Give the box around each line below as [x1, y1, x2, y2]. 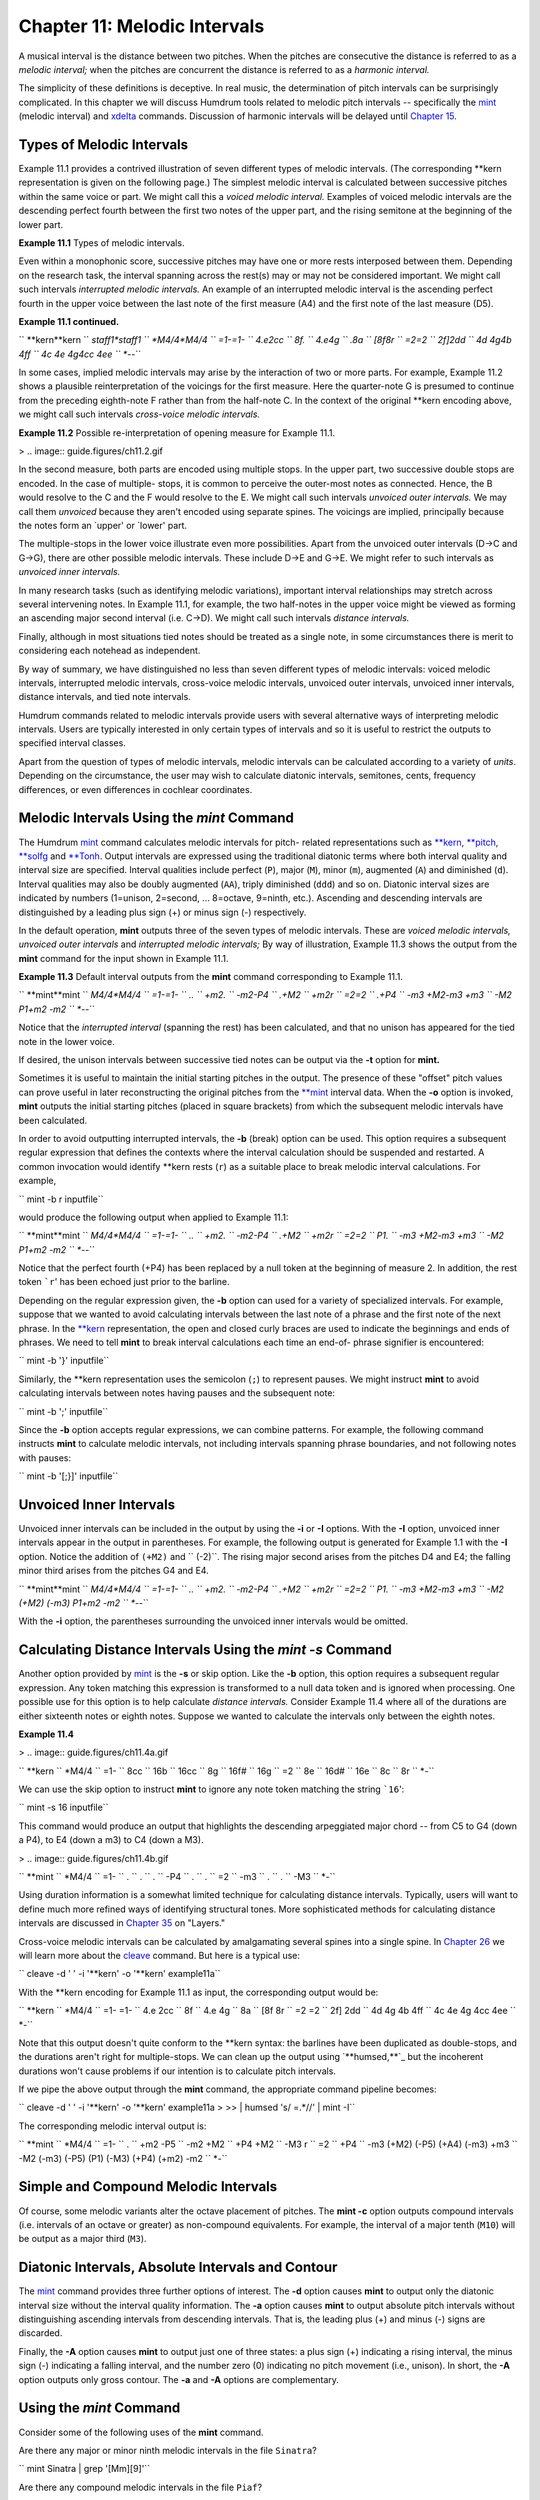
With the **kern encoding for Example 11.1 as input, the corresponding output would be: [18, 1986, 379, 1998]
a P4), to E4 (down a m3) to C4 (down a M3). [18, 1834, 204, 1846]
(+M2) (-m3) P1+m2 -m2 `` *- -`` [18, 1597, 149, 1609]
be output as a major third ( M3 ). [18, 2233, 147, 2245]
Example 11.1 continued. [18, 315, 120, 327]
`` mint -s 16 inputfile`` [18, 1801, 109, 1814]
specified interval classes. [18, 737, 127, 749]
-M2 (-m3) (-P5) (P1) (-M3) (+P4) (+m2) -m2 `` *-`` [18, 2152, 228, 2164]
